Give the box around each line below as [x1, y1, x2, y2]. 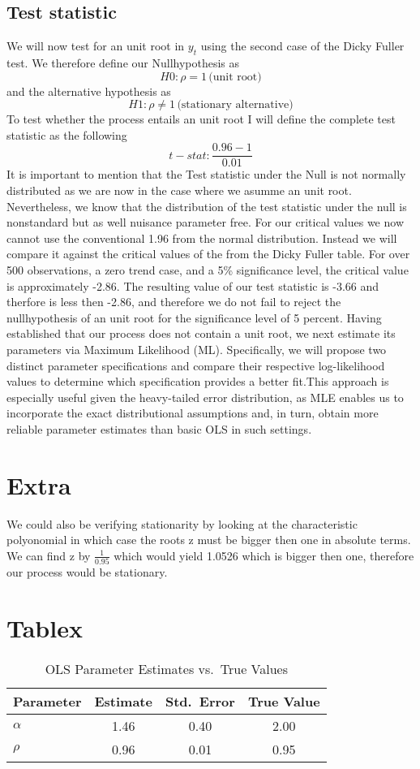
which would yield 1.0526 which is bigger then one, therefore [114, 547, 414, 564]
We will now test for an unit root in [6, 37, 185, 54]
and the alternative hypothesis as [6, 82, 171, 99]
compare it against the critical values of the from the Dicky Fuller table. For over [6, 245, 410, 262]
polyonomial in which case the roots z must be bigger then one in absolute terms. [6, 531, 411, 548]
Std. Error [165, 691, 235, 711]
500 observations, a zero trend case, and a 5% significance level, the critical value [6, 261, 409, 278]
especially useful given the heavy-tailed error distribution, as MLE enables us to [6, 388, 404, 405]
